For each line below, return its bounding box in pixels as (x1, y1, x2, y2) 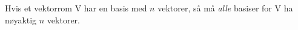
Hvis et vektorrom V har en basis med (5, 2, 147, 14)
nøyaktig (5, 13, 37, 26)
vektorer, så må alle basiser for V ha (157, 2, 293, 14)
